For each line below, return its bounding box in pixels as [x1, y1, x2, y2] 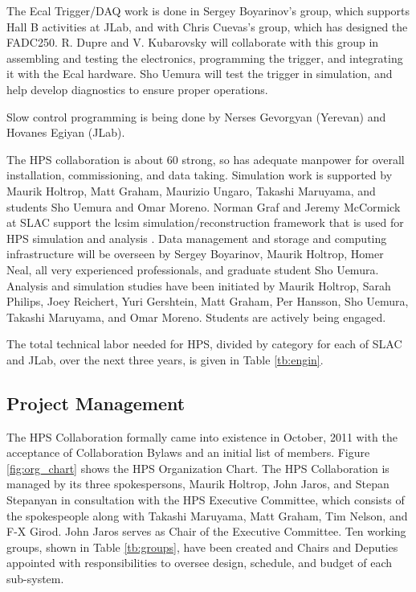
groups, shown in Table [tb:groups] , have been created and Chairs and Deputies [6, 538, 398, 555]
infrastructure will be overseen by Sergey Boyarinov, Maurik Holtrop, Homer [6, 245, 384, 262]
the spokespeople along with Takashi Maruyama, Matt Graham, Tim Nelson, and [6, 507, 408, 524]
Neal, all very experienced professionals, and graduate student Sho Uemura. [6, 261, 379, 277]
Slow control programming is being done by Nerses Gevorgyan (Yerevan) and [6, 108, 386, 125]
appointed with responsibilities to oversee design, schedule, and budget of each [6, 554, 393, 571]
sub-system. [6, 570, 64, 587]
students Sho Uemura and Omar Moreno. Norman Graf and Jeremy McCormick [6, 198, 401, 215]
